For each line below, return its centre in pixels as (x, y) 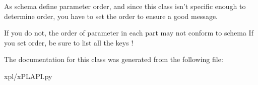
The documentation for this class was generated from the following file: (114, 59)
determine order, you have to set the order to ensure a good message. (111, 16)
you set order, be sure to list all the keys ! (69, 42)
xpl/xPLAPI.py (28, 76)
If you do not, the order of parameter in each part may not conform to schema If (129, 33)
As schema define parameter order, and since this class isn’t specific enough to (125, 6)
